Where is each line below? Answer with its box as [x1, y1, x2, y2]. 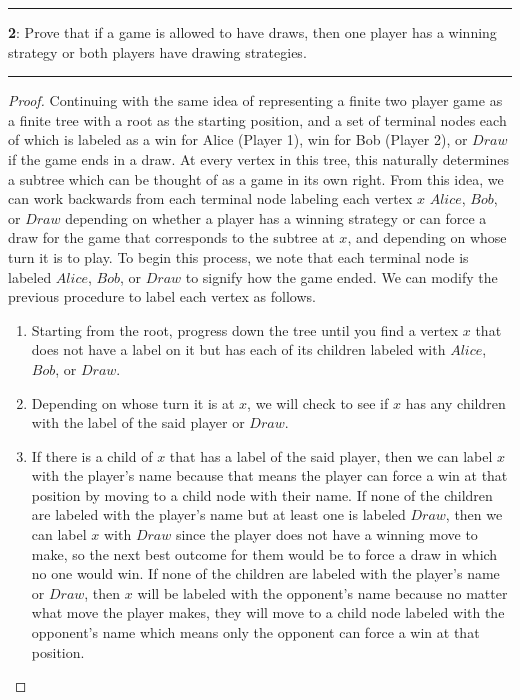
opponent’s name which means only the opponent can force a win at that [31, 622, 480, 643]
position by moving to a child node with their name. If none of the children [31, 484, 493, 505]
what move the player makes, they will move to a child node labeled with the [31, 602, 505, 623]
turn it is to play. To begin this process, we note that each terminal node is [8, 246, 469, 267]
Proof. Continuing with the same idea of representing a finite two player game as [8, 90, 503, 111]
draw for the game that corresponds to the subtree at [8, 227, 335, 248]
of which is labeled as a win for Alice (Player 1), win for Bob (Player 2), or [8, 129, 468, 150]
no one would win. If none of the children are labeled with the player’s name [31, 563, 500, 584]
